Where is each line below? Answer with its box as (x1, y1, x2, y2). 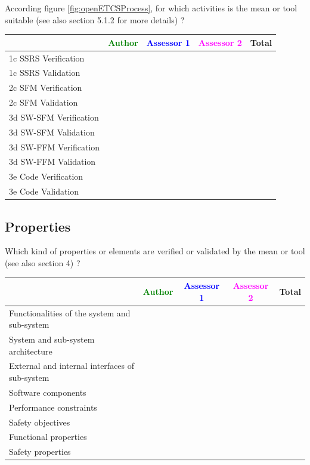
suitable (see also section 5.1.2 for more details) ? (5, 13, 185, 26)
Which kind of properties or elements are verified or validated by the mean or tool (5, 245, 305, 257)
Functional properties (9, 430, 87, 443)
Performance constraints (9, 401, 97, 413)
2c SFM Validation (9, 96, 78, 109)
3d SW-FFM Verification (9, 140, 100, 153)
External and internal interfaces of (9, 359, 135, 372)
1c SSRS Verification (9, 51, 85, 64)
